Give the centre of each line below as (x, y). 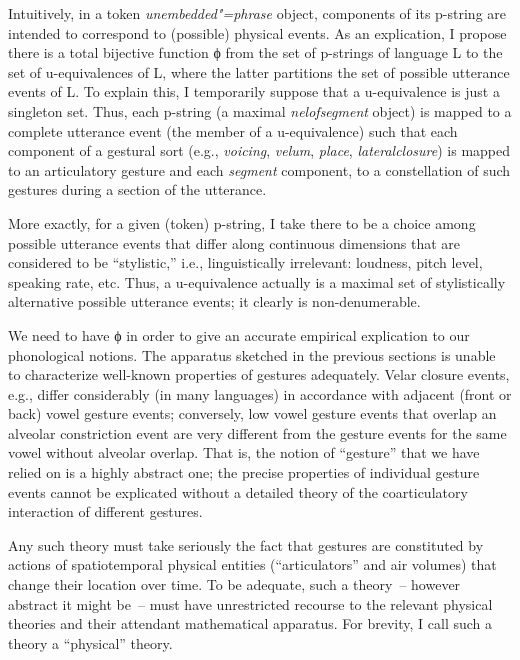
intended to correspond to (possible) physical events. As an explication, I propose (257, 32)
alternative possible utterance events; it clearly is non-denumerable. (214, 301)
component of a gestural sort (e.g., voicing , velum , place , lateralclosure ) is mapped (259, 150)
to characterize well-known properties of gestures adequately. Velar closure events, (259, 374)
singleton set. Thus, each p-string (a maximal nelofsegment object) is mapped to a (260, 110)
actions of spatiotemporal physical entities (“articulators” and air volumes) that (252, 564)
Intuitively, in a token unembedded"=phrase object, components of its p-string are (257, 13)
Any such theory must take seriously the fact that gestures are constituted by (246, 544)
